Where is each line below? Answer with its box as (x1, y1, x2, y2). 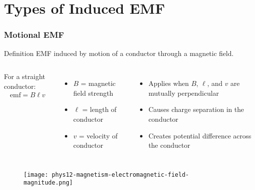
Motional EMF (4, 28, 64, 41)
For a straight (4, 71, 45, 81)
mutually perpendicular (148, 87, 219, 98)
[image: (24, 171, 49, 178)
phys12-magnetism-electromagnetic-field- (52, 171, 189, 178)
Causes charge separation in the (148, 104, 244, 114)
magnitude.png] (24, 179, 73, 187)
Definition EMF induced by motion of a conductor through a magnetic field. (4, 48, 234, 58)
